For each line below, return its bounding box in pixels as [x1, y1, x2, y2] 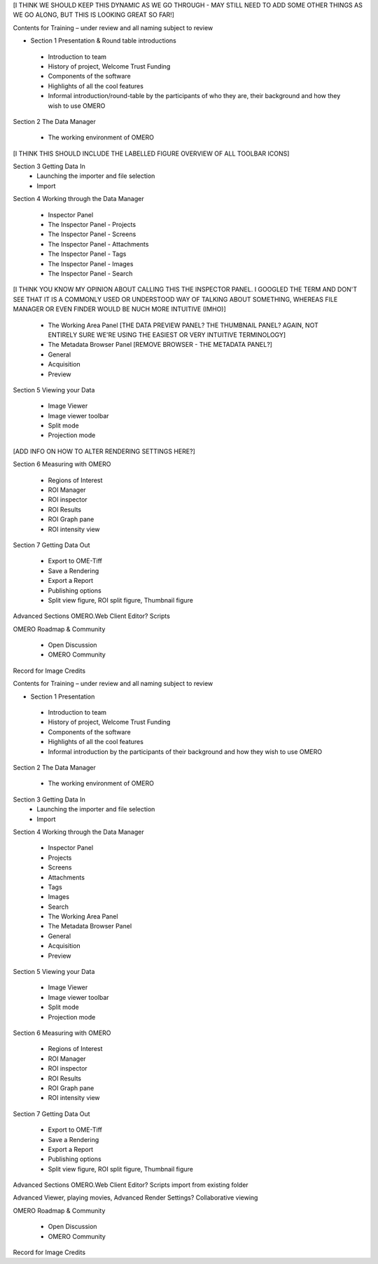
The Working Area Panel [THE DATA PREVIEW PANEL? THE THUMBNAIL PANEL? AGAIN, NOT [48, 321, 318, 329]
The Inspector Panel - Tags [48, 249, 127, 259]
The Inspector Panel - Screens [48, 230, 136, 238]
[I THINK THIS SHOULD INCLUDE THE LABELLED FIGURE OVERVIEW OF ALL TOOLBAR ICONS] [13, 149, 290, 158]
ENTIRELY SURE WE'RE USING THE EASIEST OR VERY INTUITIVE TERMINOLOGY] [48, 330, 286, 339]
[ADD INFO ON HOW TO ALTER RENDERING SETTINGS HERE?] [13, 447, 195, 455]
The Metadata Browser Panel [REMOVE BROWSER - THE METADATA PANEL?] [48, 341, 273, 349]
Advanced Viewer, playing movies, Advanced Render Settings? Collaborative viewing [13, 1193, 258, 1202]
